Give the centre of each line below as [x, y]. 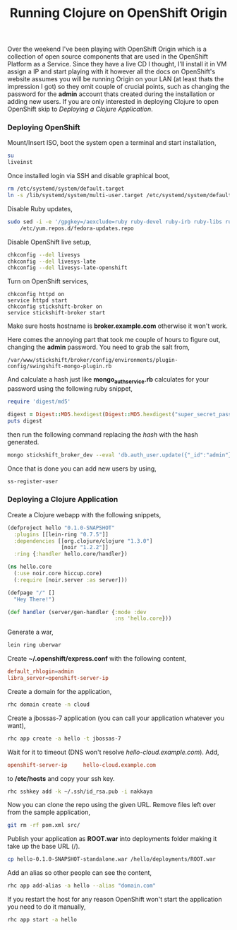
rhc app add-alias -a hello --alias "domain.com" [82, 886]
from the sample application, [49, 812]
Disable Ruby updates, [40, 208]
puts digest [25, 421]
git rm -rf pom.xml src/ [44, 825]
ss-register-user [33, 481]
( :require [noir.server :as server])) [71, 580]
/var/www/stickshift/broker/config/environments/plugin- [93, 360]
